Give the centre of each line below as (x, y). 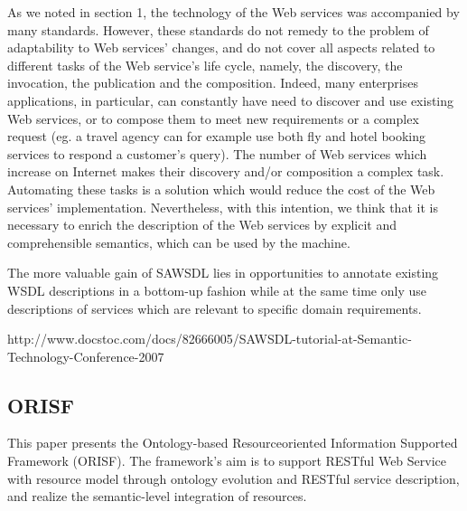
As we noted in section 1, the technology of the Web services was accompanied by (233, 12)
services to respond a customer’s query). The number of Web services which (217, 153)
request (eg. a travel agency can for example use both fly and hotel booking (217, 136)
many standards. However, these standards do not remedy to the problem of (218, 29)
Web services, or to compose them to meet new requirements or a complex (213, 118)
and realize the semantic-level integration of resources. (157, 496)
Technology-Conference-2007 (86, 356)
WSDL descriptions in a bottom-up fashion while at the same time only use (217, 290)
